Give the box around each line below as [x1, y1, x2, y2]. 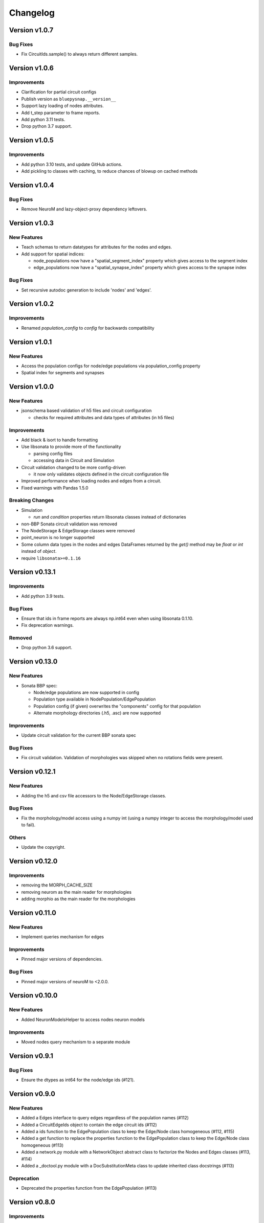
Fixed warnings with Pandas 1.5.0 [21, 485, 88, 491]
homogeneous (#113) [21, 1142, 64, 1148]
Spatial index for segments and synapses [21, 370, 105, 376]
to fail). [21, 822, 36, 828]
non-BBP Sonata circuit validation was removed [21, 521, 117, 527]
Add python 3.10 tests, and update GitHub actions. [21, 161, 122, 167]
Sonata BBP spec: [21, 682, 58, 688]
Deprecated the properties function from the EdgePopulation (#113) [21, 1185, 157, 1191]
